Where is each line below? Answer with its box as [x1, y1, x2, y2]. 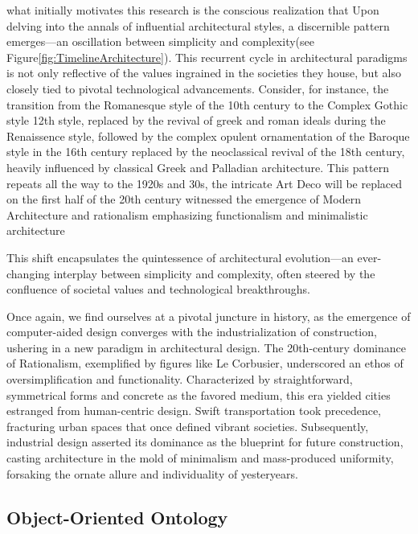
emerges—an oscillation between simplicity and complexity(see [6, 33, 314, 50]
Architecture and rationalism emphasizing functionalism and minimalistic [6, 206, 368, 223]
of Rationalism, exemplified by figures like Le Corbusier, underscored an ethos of [6, 355, 404, 372]
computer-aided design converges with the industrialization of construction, [6, 323, 377, 340]
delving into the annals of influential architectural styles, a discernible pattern [6, 17, 390, 34]
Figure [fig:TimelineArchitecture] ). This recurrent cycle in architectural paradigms [6, 48, 408, 65]
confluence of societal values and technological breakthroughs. [6, 281, 310, 298]
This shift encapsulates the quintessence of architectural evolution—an [6, 249, 354, 265]
